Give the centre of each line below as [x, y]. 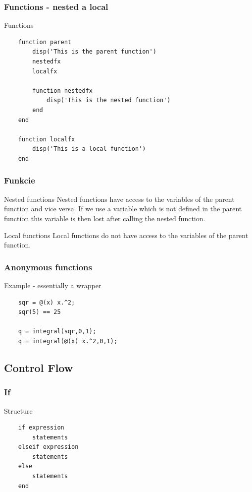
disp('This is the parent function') [94, 52]
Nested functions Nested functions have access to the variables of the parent [119, 199]
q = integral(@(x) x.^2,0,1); [68, 341]
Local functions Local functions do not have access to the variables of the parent [126, 235]
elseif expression [48, 447]
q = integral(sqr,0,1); [57, 332]
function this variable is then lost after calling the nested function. [105, 218]
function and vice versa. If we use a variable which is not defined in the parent [123, 209]
